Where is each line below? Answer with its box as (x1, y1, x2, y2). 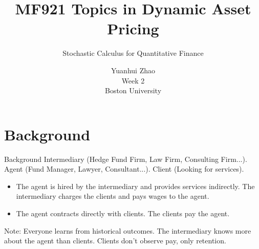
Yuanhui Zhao (111, 65, 155, 75)
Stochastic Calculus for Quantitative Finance (62, 48, 204, 58)
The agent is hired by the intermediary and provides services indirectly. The (16, 180, 255, 191)
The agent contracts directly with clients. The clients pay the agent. (16, 208, 230, 218)
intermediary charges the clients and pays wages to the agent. (16, 191, 209, 201)
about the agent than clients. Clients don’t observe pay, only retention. (4, 235, 226, 246)
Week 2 (121, 75, 145, 86)
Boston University (104, 85, 162, 96)
